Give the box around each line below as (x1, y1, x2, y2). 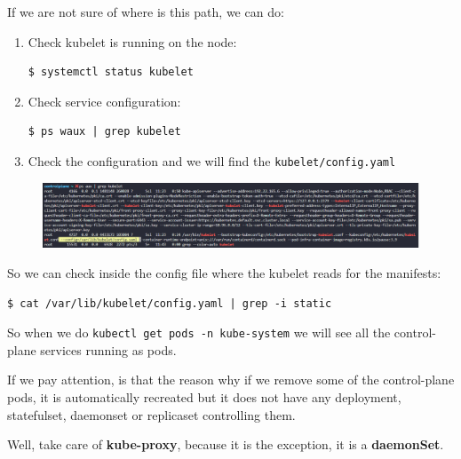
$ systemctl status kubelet (28, 66, 194, 79)
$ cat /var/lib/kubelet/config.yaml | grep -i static (7, 297, 332, 310)
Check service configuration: (28, 91, 181, 110)
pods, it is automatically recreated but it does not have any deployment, (7, 387, 401, 406)
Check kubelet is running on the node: (28, 32, 237, 51)
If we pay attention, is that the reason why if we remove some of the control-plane (7, 370, 455, 389)
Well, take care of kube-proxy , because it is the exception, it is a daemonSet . (7, 435, 444, 454)
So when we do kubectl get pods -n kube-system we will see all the (7, 323, 391, 342)
